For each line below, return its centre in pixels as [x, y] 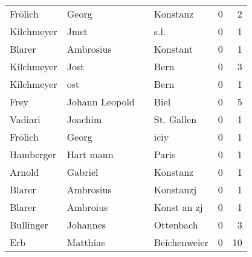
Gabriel [82, 172]
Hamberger [33, 154]
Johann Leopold [101, 102]
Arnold [24, 172]
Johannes [86, 225]
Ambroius [87, 207]
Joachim [84, 119]
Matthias [86, 242]
